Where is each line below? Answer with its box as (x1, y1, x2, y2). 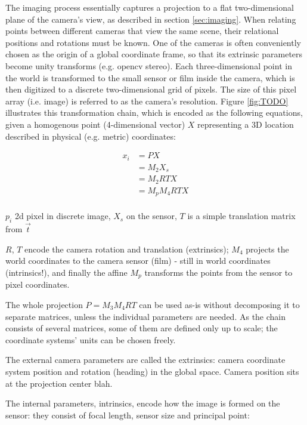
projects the (246, 242, 289, 255)
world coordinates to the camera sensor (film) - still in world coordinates (5, 254, 271, 267)
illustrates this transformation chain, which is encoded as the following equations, (5, 106, 303, 119)
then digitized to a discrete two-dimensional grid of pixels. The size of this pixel (5, 83, 297, 96)
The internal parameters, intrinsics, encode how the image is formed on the (5, 397, 280, 409)
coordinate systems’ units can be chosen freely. (5, 333, 176, 346)
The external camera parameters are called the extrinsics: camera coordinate (5, 353, 286, 366)
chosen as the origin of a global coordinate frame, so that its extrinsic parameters (5, 48, 303, 60)
